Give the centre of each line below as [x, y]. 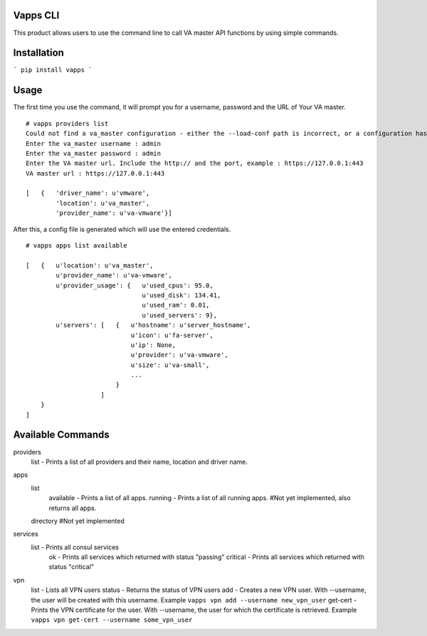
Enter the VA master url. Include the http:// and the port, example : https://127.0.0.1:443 [195, 163]
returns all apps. [73, 508]
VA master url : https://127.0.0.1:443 [95, 173]
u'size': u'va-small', [170, 365]
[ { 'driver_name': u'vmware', [88, 193]
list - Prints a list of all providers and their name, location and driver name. [139, 462]
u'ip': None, [153, 345]
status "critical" [72, 567]
